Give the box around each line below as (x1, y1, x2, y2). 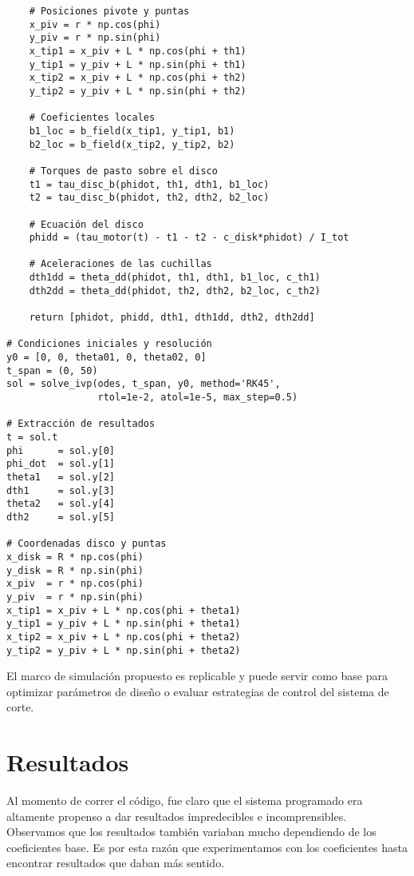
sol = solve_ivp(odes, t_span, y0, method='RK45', (6, 378, 281, 390)
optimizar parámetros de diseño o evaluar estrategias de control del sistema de (6, 683, 389, 699)
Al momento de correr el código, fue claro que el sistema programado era (6, 792, 363, 809)
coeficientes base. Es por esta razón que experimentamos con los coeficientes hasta (6, 838, 408, 855)
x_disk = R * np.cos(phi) (6, 551, 144, 563)
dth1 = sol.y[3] (6, 484, 116, 496)
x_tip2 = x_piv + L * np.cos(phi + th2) (29, 72, 246, 84)
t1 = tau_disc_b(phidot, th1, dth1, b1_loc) (29, 178, 270, 190)
